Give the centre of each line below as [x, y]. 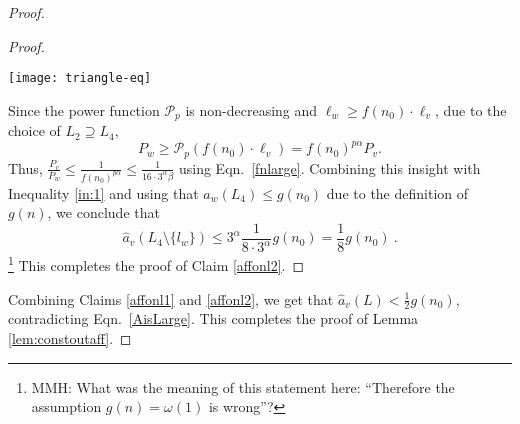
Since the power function [84, 109]
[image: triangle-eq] [80, 78]
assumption [66, 406]
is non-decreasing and [251, 109]
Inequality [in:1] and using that [103, 192]
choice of [34, 130]
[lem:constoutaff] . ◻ [70, 337]
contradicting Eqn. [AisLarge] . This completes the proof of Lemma [213, 318]
